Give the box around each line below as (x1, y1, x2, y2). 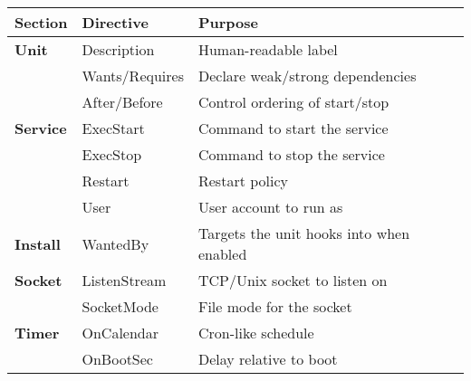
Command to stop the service (197, 144, 385, 165)
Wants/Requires (82, 65, 184, 86)
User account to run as (197, 196, 343, 217)
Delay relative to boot (197, 348, 338, 369)
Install (14, 233, 61, 254)
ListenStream (82, 270, 167, 291)
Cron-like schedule (197, 322, 314, 343)
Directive (82, 12, 149, 33)
